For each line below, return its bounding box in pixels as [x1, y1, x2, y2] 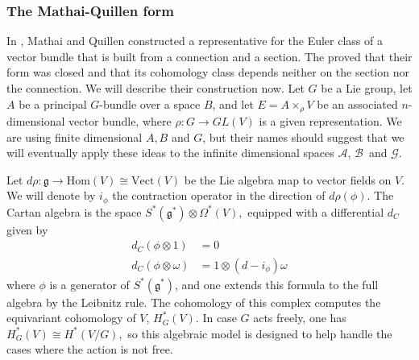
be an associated [317, 95, 398, 112]
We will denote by [6, 187, 96, 204]
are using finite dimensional [6, 128, 143, 145]
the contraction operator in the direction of [112, 187, 326, 204]
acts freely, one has [253, 309, 346, 326]
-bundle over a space [99, 95, 201, 112]
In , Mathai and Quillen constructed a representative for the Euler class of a [6, 32, 383, 49]
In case [202, 309, 237, 326]
